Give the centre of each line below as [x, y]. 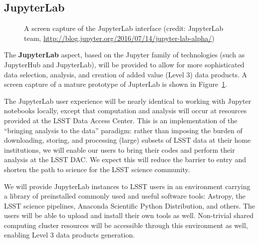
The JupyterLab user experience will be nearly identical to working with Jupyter [128, 101]
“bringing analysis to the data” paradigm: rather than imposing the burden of [123, 130]
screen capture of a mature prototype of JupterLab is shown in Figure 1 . [116, 84]
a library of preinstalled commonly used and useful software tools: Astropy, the [125, 196]
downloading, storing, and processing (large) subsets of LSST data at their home [128, 140]
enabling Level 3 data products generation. [70, 235]
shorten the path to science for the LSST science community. [97, 169]
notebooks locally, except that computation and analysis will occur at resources [126, 111]
